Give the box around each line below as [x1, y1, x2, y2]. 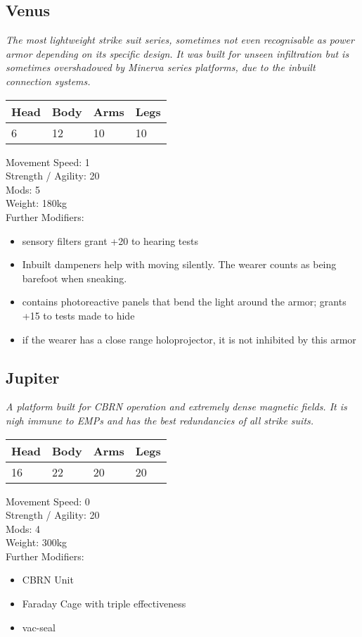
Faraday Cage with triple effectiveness [22, 596, 186, 611]
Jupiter [6, 366, 60, 388]
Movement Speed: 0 [6, 493, 90, 508]
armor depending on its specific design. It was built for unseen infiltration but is [6, 46, 349, 61]
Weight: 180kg [6, 196, 67, 210]
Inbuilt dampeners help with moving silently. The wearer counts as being [22, 257, 337, 272]
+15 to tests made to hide [22, 308, 135, 322]
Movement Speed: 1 [6, 154, 90, 169]
